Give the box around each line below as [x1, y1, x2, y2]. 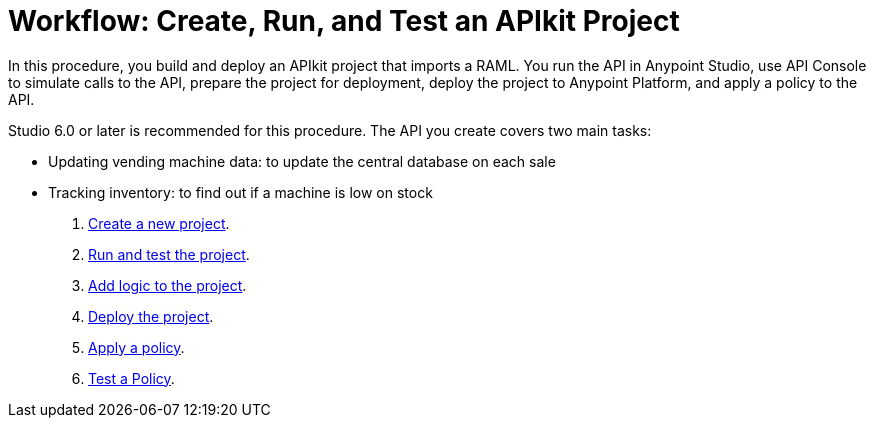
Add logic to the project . [88, 276, 247, 294]
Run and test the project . [88, 245, 250, 263]
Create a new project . [88, 214, 230, 232]
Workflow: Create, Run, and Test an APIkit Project [8, 4, 680, 38]
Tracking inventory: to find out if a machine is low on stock [48, 183, 433, 201]
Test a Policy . [88, 369, 175, 387]
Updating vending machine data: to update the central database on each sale [48, 152, 556, 170]
